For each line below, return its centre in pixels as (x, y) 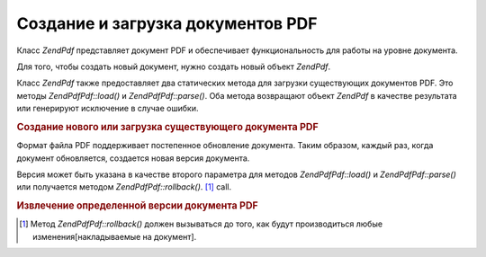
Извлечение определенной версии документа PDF (137, 206)
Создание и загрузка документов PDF (167, 23)
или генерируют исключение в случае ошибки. (108, 109)
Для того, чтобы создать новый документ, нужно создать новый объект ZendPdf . (174, 66)
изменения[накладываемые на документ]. (115, 236)
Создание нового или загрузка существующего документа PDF (167, 127)
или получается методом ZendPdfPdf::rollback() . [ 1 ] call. (124, 187)
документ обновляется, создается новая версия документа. (133, 158)
